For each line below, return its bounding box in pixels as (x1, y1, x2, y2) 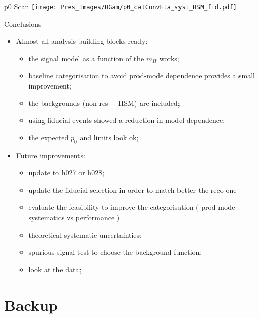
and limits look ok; (79, 132, 139, 143)
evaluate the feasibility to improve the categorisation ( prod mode (28, 202, 235, 213)
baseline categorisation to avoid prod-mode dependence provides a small (28, 70, 255, 81)
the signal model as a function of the (28, 52, 144, 63)
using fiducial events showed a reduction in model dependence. (28, 115, 225, 126)
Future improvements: (16, 150, 85, 161)
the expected (28, 132, 69, 143)
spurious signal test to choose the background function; (28, 246, 202, 257)
